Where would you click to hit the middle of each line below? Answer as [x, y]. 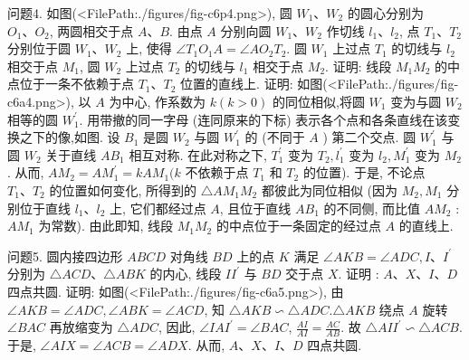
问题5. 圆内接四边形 [65, 256]
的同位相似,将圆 [319, 101]
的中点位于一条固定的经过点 [298, 226]
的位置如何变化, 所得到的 [123, 189]
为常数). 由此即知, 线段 [105, 226]
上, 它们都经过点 [158, 208]
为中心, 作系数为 [157, 101]
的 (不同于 [275, 137]
